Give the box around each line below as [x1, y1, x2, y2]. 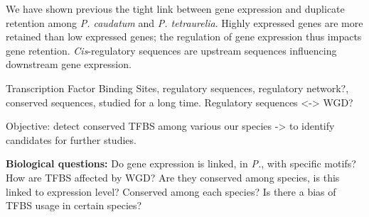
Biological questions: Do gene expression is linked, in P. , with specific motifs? [6, 156, 356, 171]
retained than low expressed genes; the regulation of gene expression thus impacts [6, 29, 362, 44]
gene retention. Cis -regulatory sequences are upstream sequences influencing [6, 43, 337, 57]
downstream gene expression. [6, 57, 132, 72]
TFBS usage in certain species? [6, 198, 142, 213]
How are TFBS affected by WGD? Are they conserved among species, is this [6, 169, 340, 184]
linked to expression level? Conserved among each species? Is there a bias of [6, 184, 336, 199]
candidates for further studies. [6, 132, 137, 147]
